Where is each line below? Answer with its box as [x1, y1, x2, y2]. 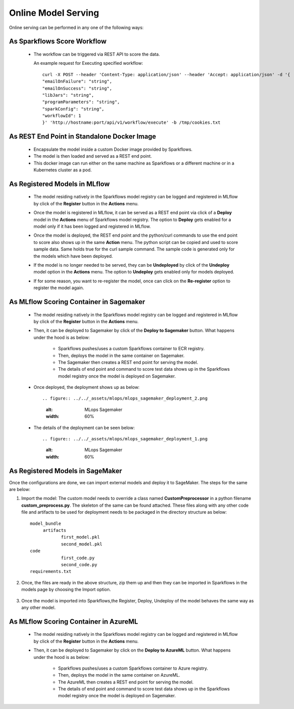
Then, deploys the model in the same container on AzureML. [58, 672, 180, 678]
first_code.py [61, 555, 95, 561]
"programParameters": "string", [42, 99, 120, 105]
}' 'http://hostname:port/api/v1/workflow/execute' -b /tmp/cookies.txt [42, 120, 220, 125]
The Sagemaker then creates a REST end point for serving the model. [58, 359, 198, 365]
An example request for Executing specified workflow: [33, 60, 143, 66]
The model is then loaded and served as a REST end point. [33, 153, 152, 159]
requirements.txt [30, 569, 72, 574]
